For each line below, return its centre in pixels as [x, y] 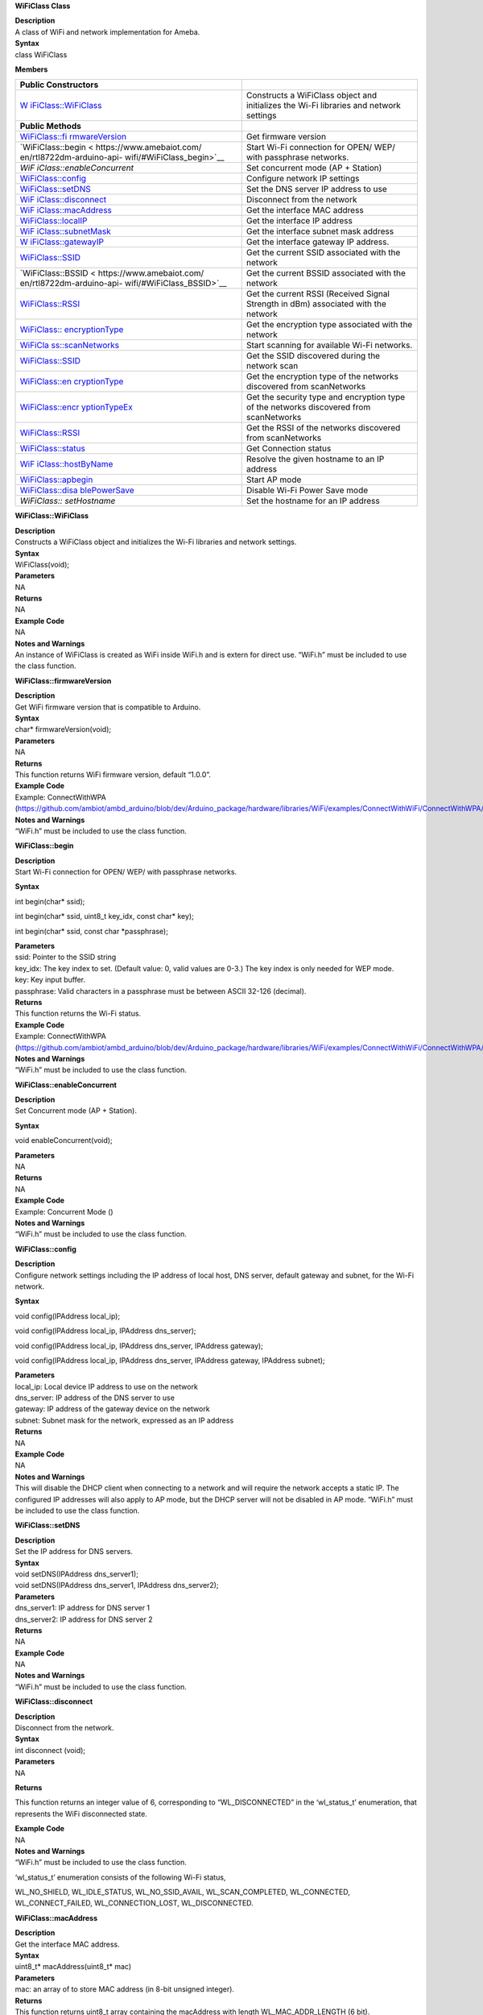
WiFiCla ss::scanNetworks [70, 345]
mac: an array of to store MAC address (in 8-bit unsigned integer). [125, 1989]
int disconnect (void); [50, 1750]
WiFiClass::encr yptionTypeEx [76, 407]
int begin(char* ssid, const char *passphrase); [92, 931]
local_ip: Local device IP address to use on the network [107, 1386]
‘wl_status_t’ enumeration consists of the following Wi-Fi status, [120, 1877]
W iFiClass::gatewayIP [62, 242]
